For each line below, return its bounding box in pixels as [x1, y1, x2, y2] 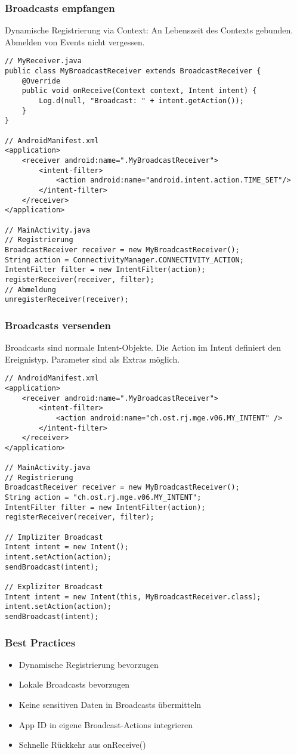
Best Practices [5, 635, 76, 649]
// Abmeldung [5, 285, 56, 294]
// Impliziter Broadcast [5, 533, 103, 542]
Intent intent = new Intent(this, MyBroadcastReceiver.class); [5, 592, 261, 601]
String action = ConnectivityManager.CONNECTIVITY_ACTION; [5, 255, 244, 264]
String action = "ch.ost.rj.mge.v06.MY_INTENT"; [5, 493, 202, 502]
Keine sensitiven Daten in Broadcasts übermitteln [18, 698, 202, 711]
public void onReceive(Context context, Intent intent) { [21, 86, 257, 95]
